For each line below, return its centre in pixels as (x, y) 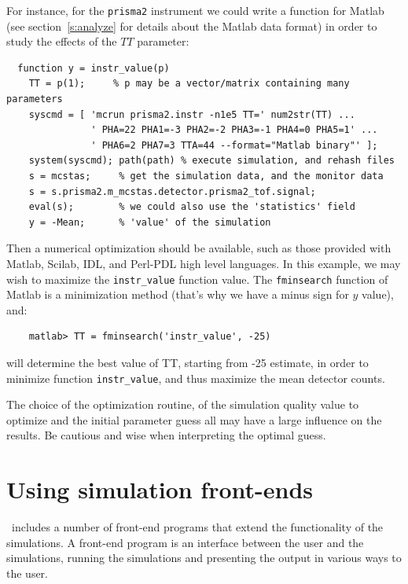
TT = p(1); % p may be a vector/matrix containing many (189, 84)
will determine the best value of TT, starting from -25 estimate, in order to (187, 362)
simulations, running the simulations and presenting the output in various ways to (204, 558)
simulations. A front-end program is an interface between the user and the (185, 542)
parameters (35, 99)
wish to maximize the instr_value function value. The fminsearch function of (197, 279)
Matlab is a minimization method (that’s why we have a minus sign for (178, 294)
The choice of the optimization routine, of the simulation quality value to (183, 404)
